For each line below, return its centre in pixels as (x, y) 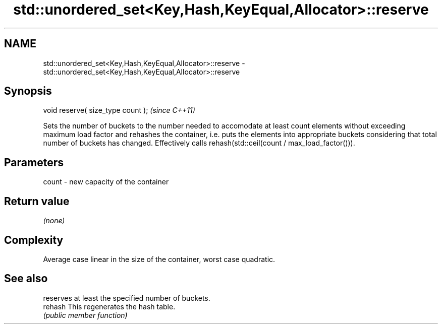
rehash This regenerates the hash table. (109, 306)
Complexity (34, 240)
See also (26, 279)
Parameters (34, 162)
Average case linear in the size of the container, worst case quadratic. (159, 259)
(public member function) (85, 315)
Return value (37, 201)
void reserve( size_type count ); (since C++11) (119, 110)
